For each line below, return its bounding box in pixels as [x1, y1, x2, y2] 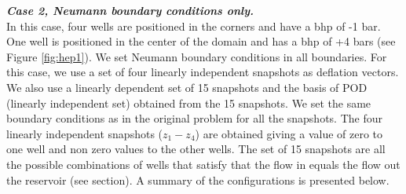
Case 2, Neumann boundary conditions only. [6, 2, 254, 18]
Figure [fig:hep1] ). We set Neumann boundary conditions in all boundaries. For [6, 48, 387, 64]
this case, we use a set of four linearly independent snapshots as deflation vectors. [6, 64, 399, 80]
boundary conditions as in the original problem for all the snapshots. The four [6, 110, 382, 126]
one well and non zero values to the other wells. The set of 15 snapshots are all [6, 141, 386, 157]
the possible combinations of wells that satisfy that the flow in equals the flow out [6, 156, 401, 172]
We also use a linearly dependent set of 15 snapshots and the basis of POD [6, 79, 368, 95]
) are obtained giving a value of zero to [195, 125, 383, 141]
